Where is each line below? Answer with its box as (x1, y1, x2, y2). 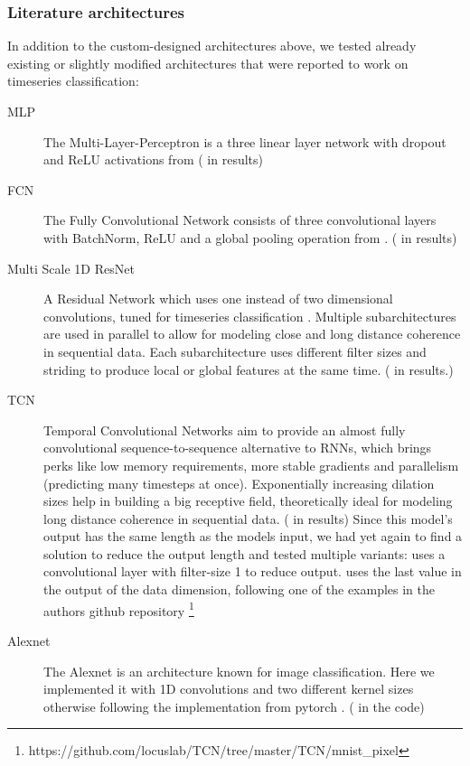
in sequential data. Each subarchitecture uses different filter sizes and (43, 341, 427, 360)
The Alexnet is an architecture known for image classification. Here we (43, 661, 435, 680)
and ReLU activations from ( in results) (43, 150, 263, 169)
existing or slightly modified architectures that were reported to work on (7, 53, 409, 72)
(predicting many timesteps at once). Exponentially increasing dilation (43, 473, 435, 492)
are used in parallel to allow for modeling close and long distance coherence (43, 324, 461, 343)
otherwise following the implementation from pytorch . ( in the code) (43, 696, 425, 715)
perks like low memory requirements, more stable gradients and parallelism (43, 455, 459, 474)
